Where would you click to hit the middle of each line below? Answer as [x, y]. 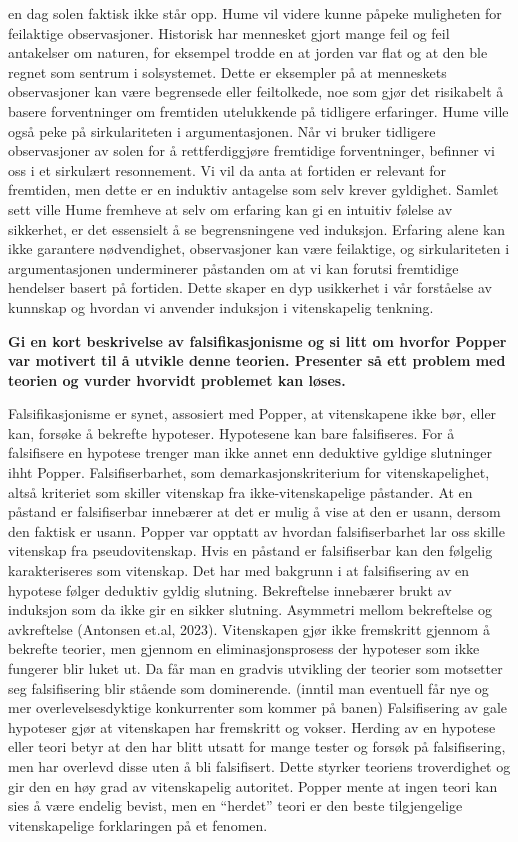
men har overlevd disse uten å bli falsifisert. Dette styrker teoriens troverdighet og [259, 765]
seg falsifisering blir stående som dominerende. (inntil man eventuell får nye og [248, 687]
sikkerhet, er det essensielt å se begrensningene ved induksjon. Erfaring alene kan [257, 228]
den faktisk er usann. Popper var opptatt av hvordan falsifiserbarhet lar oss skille [256, 530]
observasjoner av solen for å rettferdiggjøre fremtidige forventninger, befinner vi [251, 150]
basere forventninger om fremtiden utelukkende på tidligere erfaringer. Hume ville [258, 110]
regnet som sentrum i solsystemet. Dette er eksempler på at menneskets [227, 71]
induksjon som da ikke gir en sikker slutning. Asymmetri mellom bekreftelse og [250, 609]
